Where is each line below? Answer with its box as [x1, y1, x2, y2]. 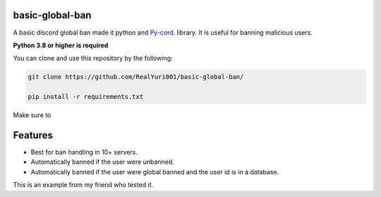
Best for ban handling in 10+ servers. [30, 148, 138, 156]
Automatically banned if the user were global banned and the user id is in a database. [30, 167, 279, 176]
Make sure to [13, 111, 52, 119]
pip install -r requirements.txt [28, 92, 144, 101]
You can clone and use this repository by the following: [13, 54, 173, 63]
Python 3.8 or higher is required [13, 41, 109, 49]
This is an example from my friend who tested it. [13, 181, 154, 189]
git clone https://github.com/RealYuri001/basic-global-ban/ [28, 73, 244, 81]
